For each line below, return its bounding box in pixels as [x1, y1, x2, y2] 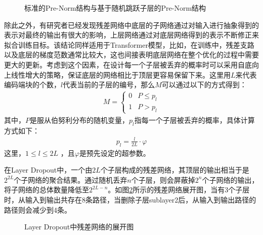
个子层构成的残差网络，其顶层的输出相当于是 [100, 164, 249, 175]
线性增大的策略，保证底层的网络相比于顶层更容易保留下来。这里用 [11, 69, 231, 80]
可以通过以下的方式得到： [161, 79, 247, 90]
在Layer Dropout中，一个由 [4, 164, 93, 175]
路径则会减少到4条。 [4, 204, 71, 215]
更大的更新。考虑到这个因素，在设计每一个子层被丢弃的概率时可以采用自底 [4, 59, 252, 70]
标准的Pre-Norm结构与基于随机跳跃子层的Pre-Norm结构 [24, 3, 206, 13]
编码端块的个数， [4, 79, 61, 90]
